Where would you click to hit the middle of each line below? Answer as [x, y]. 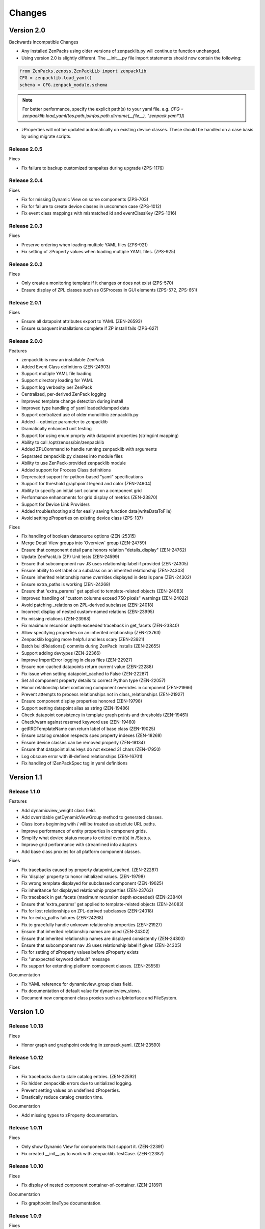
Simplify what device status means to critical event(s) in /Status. [86, 838]
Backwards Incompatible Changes [44, 42]
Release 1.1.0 [25, 791]
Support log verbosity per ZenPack [57, 387]
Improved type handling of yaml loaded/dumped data [75, 408]
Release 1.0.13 [26, 1026]
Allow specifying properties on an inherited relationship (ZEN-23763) [91, 632]
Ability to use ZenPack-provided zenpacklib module [74, 463]
